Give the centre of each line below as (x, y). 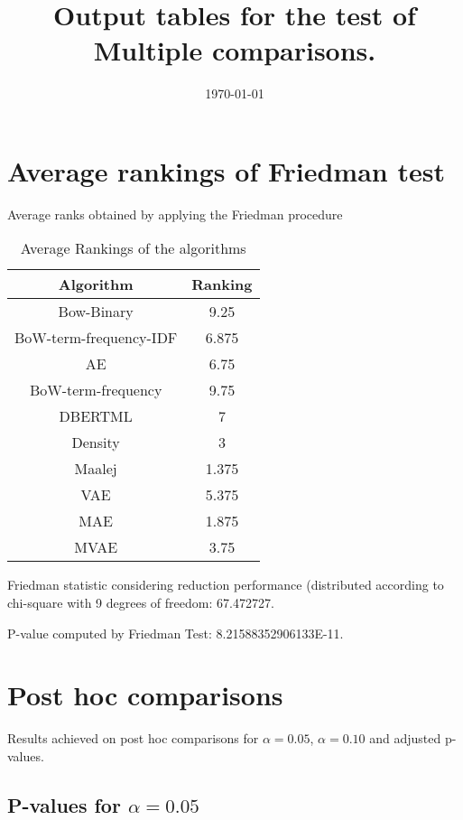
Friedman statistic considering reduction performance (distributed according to (226, 585)
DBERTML (96, 416)
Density (96, 443)
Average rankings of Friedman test (226, 170)
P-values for (64, 804)
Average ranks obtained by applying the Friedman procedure (175, 214)
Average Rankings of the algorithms (133, 248)
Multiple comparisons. (235, 50)
